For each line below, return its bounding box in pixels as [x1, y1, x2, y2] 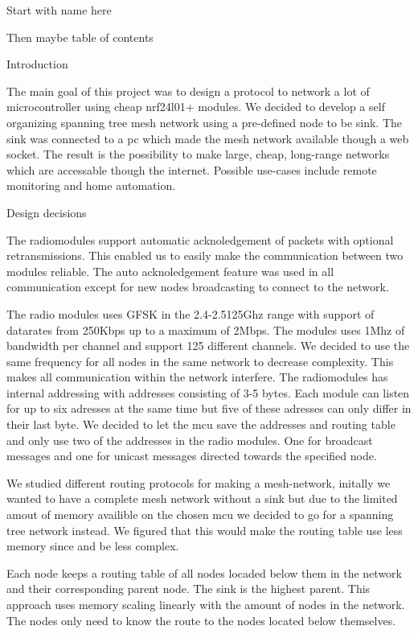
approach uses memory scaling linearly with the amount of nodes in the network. [6, 596, 405, 612]
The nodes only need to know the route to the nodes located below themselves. [6, 611, 396, 628]
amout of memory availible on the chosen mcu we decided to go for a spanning [6, 506, 394, 523]
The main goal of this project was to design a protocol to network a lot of [6, 82, 370, 99]
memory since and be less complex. [6, 537, 179, 554]
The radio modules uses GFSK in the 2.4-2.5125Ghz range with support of [6, 305, 375, 322]
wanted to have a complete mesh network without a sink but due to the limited [6, 490, 398, 507]
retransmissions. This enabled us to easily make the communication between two [6, 247, 404, 264]
